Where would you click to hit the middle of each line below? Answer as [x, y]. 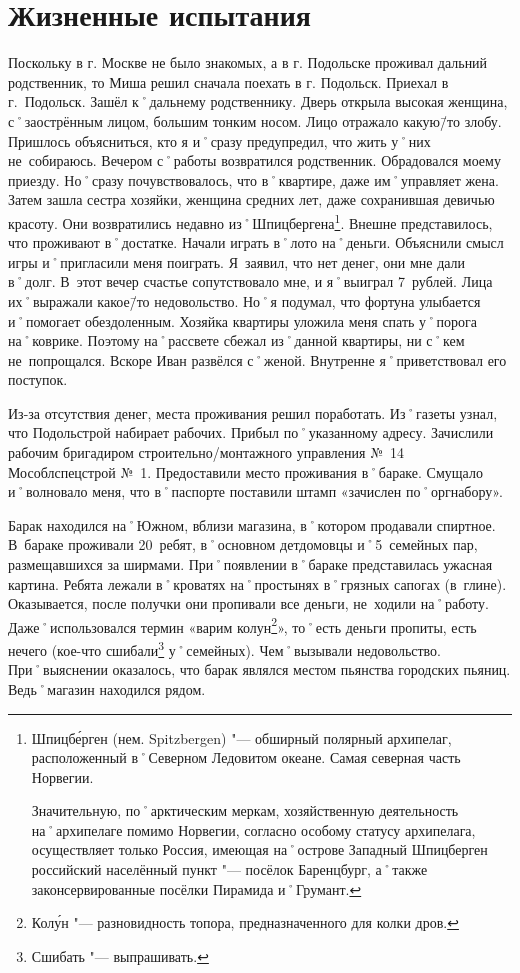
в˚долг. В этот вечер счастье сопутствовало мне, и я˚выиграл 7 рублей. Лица [250, 281]
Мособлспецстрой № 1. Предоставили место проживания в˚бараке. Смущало [245, 471]
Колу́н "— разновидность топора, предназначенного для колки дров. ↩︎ [245, 922]
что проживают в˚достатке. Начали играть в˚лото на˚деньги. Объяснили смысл [256, 242]
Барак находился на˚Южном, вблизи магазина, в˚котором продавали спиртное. [252, 524]
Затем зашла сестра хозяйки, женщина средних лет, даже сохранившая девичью [251, 199]
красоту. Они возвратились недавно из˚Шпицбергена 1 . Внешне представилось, [250, 221]
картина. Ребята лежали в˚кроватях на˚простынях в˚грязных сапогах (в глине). [257, 583]
